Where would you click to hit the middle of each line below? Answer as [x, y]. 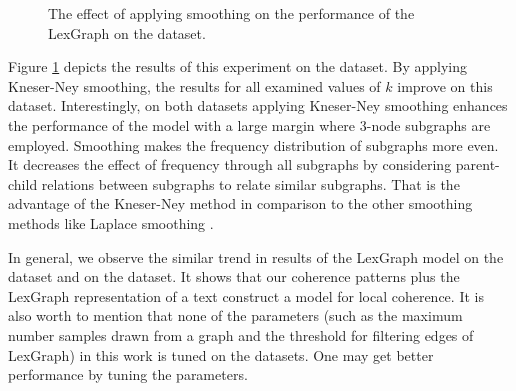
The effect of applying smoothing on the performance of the [231, 13]
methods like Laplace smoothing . [111, 222]
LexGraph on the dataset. [127, 32]
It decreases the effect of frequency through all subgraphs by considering [230, 164]
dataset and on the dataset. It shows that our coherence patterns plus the [234, 276]
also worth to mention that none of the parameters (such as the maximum [235, 315]
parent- [477, 164]
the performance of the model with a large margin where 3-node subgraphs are [249, 124]
